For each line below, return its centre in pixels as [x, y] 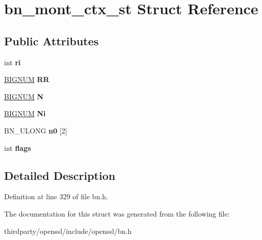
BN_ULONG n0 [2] [36, 130]
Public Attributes [51, 41]
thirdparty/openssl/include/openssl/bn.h [68, 231]
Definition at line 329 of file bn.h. [56, 196]
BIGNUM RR [27, 79]
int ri [12, 62]
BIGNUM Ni [25, 113]
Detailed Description [60, 175]
